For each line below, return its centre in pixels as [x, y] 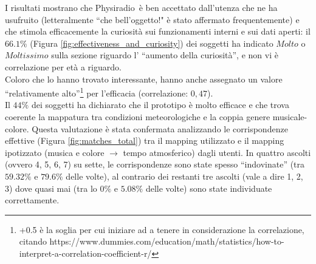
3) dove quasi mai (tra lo [51, 188]
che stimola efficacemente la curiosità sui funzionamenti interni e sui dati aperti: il [158, 31]
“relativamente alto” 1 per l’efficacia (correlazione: [97, 92]
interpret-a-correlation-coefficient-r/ [85, 253]
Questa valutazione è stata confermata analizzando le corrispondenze [160, 128]
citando [33, 241]
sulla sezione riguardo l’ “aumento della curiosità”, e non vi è [165, 55]
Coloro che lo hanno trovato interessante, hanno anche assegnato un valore [144, 79]
